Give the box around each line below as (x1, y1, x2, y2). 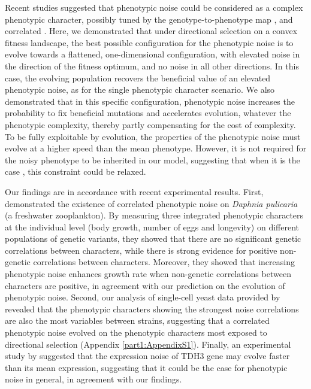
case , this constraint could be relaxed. (5, 165, 146, 178)
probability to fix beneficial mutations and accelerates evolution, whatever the (5, 107, 291, 119)
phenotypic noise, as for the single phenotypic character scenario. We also (5, 83, 275, 96)
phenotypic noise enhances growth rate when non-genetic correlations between (5, 268, 291, 280)
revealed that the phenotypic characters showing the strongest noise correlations (5, 302, 299, 315)
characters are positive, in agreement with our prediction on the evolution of (5, 279, 285, 291)
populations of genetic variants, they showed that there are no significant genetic (5, 232, 301, 245)
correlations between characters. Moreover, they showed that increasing (33, 256, 295, 268)
